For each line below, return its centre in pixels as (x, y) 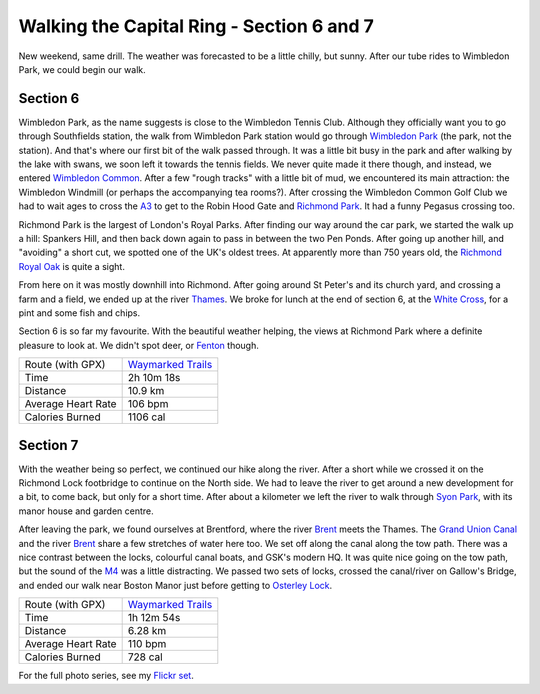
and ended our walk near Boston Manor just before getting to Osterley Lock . (175, 585)
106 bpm (148, 404)
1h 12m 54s (154, 618)
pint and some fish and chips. (79, 312)
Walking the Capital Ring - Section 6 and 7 (196, 26)
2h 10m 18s (154, 378)
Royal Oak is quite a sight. (71, 266)
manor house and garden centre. (86, 511)
